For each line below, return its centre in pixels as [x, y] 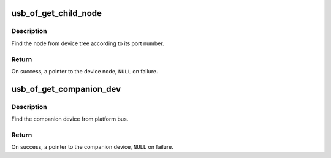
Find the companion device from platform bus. [70, 119]
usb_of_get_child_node [57, 13]
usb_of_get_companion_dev [66, 89]
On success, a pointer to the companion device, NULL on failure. [93, 147]
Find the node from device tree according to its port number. [88, 43]
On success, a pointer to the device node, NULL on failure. [85, 71]
